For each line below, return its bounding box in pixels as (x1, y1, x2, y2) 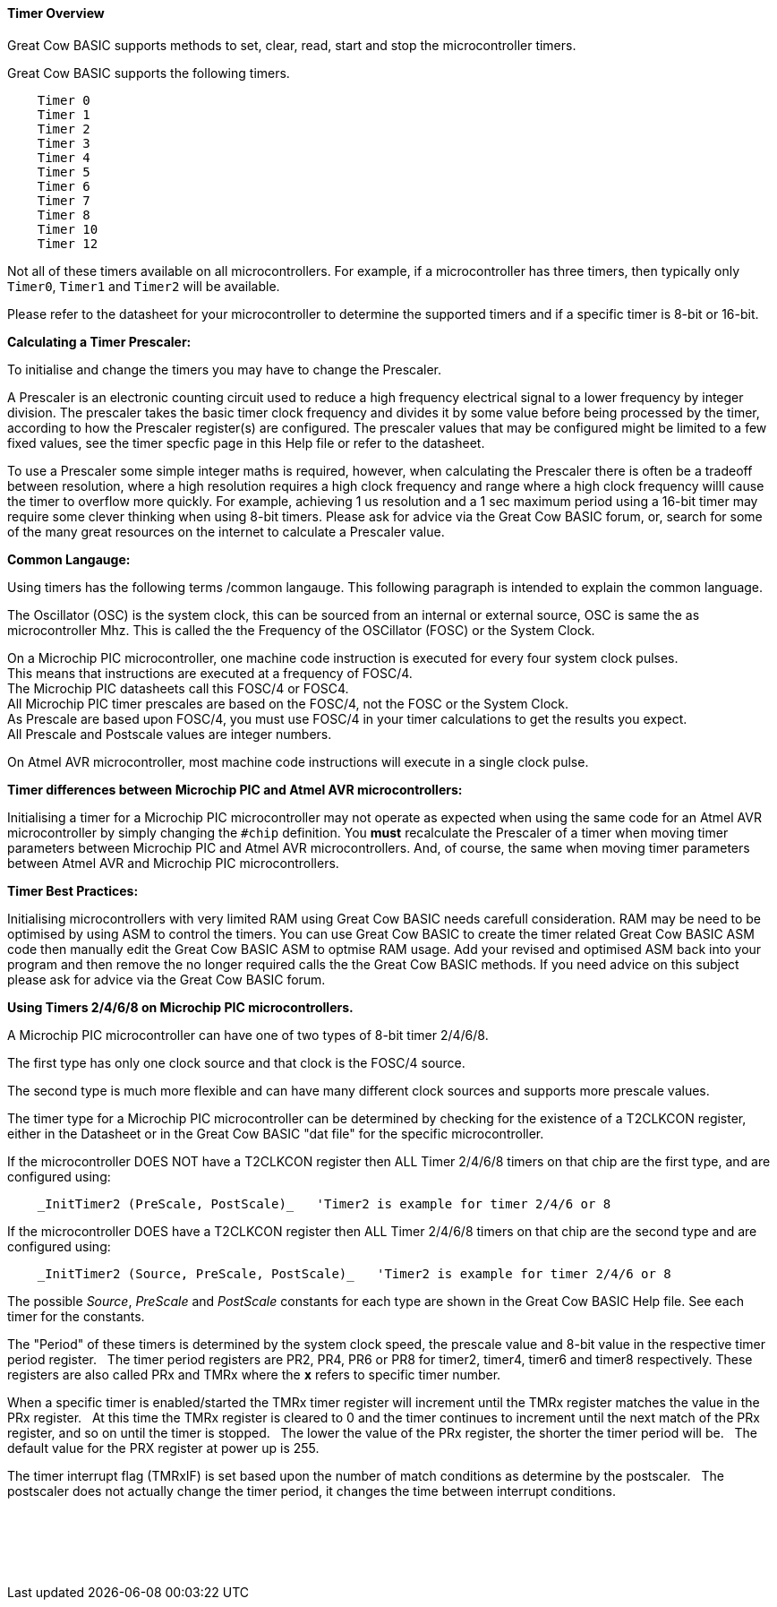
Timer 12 (37, 236, 98, 251)
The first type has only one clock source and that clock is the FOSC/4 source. (7, 1054, 465, 1070)
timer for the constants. (7, 1308, 145, 1324)
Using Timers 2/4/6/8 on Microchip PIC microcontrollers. (7, 999, 354, 1015)
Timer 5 (37, 164, 90, 179)
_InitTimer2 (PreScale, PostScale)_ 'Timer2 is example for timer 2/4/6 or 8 (37, 1196, 611, 1211)
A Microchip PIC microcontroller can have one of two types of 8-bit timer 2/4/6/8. (7, 1027, 489, 1043)
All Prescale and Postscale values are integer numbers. (7, 726, 332, 742)
